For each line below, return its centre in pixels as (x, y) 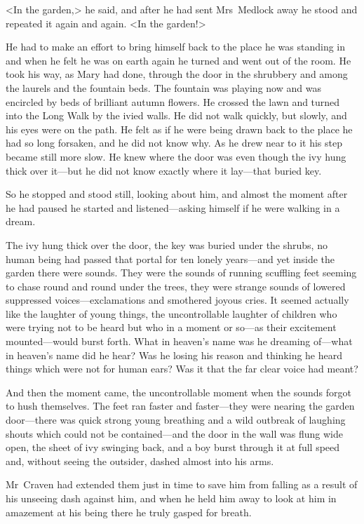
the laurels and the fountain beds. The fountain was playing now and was (163, 87)
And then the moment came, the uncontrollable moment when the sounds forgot (178, 392)
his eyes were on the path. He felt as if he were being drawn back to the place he (179, 129)
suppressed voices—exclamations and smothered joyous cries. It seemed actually (177, 300)
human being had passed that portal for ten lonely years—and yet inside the (170, 258)
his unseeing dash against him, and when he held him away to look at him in (171, 498)
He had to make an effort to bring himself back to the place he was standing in (176, 47)
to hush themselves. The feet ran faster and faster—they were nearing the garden (180, 406)
